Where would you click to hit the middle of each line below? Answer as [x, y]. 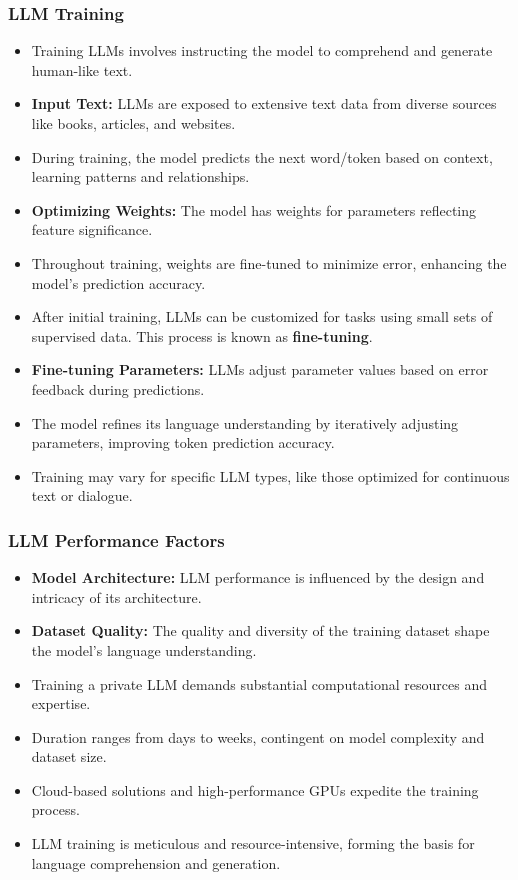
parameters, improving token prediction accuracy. [183, 442]
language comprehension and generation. [156, 862]
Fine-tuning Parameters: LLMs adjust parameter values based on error [260, 369]
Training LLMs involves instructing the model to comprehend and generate [262, 50]
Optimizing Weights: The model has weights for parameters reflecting [253, 209]
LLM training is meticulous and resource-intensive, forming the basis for [253, 843]
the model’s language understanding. [144, 649]
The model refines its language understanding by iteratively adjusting [245, 422]
